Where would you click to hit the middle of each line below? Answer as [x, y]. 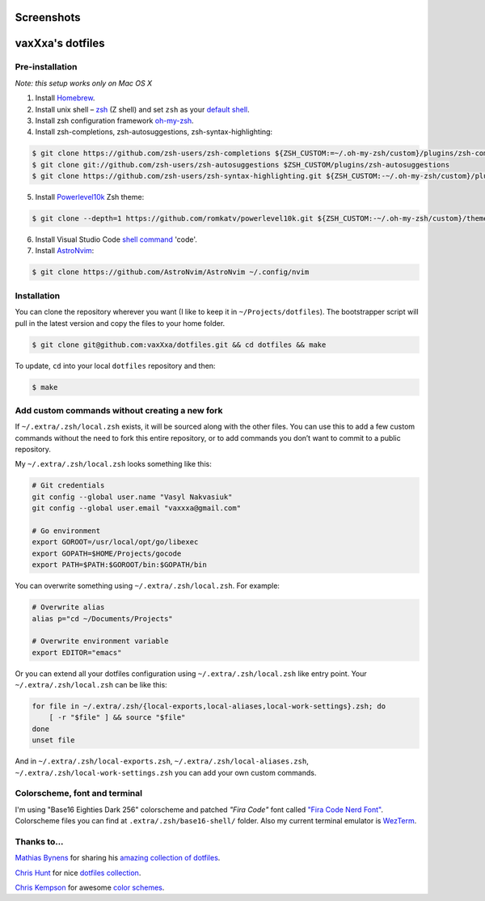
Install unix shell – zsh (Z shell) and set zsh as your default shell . [142, 109]
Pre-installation [46, 67]
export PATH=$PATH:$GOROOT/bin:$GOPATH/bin [120, 565]
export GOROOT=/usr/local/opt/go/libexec [115, 542]
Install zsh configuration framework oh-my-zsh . [114, 121]
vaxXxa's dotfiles [60, 43]
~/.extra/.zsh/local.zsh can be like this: [91, 685]
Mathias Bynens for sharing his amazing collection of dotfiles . [118, 858]
